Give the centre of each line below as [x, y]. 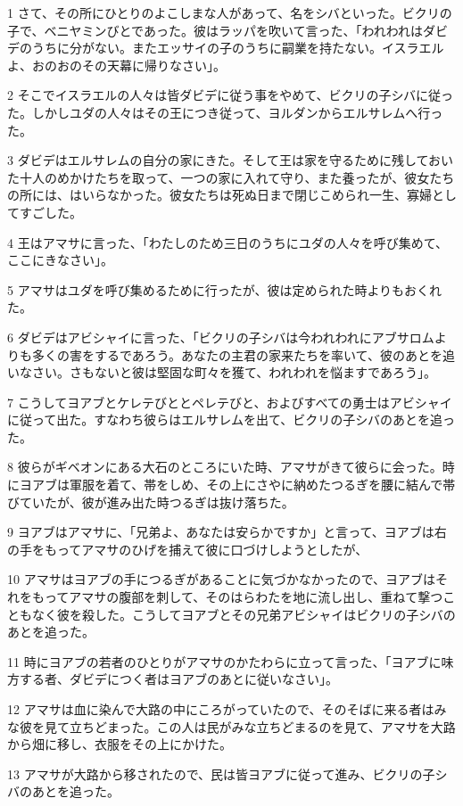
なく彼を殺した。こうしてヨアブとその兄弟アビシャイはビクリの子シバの [244, 614]
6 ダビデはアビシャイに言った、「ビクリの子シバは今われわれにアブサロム [221, 337]
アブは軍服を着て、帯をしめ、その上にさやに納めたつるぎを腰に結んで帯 [244, 485]
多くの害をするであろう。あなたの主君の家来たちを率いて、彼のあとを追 [243, 354]
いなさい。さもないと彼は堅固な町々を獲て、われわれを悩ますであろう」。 [222, 372]
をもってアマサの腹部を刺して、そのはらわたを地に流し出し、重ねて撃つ [231, 597]
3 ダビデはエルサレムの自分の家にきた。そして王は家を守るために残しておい [231, 160]
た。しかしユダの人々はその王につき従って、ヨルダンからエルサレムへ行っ [225, 112]
